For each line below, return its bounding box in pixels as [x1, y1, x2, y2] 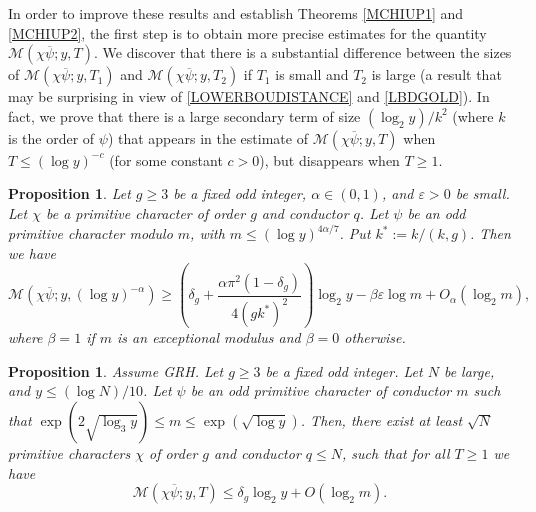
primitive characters [8, 442, 131, 463]
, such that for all [341, 442, 450, 463]
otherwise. [344, 327, 406, 348]
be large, [443, 360, 495, 381]
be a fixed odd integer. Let [265, 360, 423, 381]
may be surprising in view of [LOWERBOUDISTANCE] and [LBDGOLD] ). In [8, 86, 490, 107]
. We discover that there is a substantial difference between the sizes [93, 42, 512, 63]
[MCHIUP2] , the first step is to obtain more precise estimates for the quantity [8, 22, 487, 43]
